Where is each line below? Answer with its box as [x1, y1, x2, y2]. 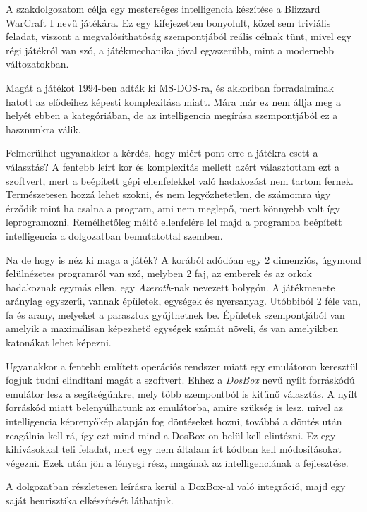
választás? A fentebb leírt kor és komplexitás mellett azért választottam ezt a [6, 159, 339, 173]
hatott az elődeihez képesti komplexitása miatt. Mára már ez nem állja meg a [6, 94, 342, 109]
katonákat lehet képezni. [6, 335, 112, 350]
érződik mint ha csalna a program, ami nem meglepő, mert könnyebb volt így [6, 200, 340, 215]
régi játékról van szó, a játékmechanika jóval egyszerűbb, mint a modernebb [6, 42, 335, 57]
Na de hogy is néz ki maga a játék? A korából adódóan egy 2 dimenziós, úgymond [6, 252, 361, 267]
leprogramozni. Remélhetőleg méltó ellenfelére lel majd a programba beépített [6, 214, 342, 229]
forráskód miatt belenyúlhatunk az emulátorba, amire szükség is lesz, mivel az [6, 400, 344, 415]
